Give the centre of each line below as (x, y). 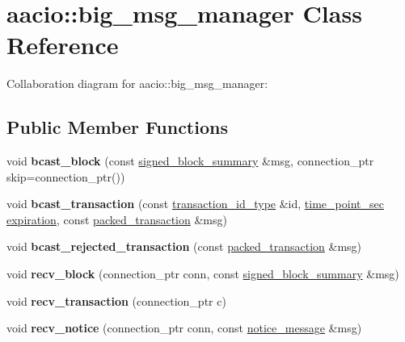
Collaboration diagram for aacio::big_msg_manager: (137, 83)
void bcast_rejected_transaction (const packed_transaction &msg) (184, 246)
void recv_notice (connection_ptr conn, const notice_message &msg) (184, 328)
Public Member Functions (117, 127)
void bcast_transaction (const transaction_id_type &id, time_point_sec (195, 204)
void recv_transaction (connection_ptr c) (116, 300)
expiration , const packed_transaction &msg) (117, 219)
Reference (63, 45)
